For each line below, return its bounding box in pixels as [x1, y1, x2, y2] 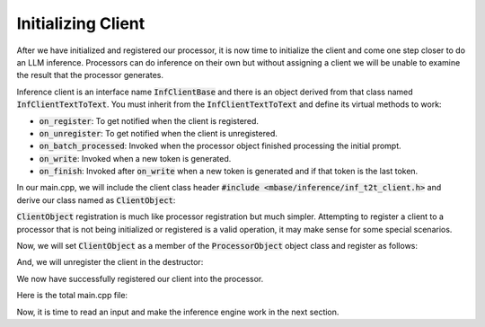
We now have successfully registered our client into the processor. [16, 273, 264, 284]
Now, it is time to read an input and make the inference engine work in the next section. [16, 306, 339, 317]
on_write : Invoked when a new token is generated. [39, 153, 232, 163]
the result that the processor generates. [16, 70, 164, 81]
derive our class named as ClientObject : [16, 194, 176, 206]
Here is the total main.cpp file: [16, 290, 128, 301]
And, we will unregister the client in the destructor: [16, 257, 204, 268]
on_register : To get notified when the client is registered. [39, 115, 260, 126]
